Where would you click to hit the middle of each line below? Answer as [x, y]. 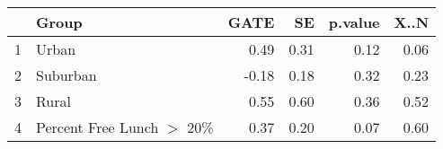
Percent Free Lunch [97, 127]
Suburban [66, 75]
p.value [354, 22]
